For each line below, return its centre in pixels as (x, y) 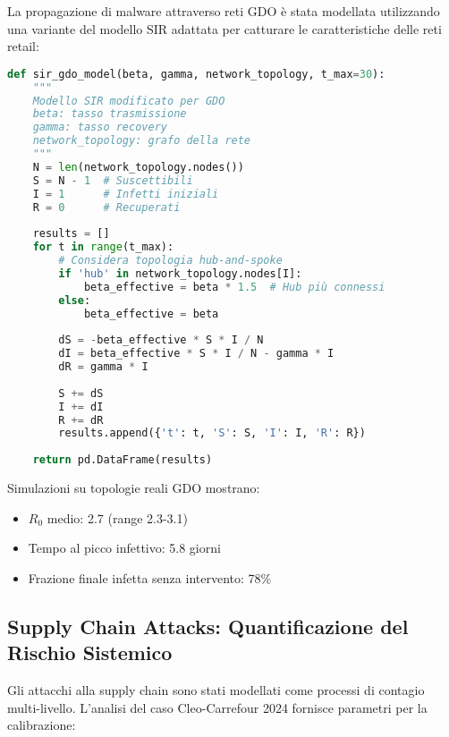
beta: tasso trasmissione (110, 114)
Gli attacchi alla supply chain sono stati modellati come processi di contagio (216, 690)
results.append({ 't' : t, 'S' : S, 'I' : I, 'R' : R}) (212, 433)
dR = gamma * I (103, 367)
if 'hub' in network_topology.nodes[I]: (180, 273)
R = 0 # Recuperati (106, 207)
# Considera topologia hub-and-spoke (170, 261)
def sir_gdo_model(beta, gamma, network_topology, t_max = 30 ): (196, 74)
